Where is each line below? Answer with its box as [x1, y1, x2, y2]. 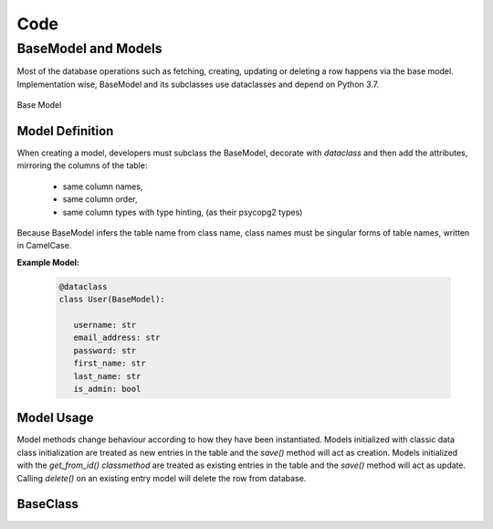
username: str [73, 320, 137, 330]
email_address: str [73, 333, 161, 343]
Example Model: [16, 257, 80, 268]
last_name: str [73, 371, 142, 381]
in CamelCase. [16, 240, 72, 251]
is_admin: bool [73, 384, 142, 394]
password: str [73, 345, 137, 355]
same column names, [62, 181, 143, 192]
